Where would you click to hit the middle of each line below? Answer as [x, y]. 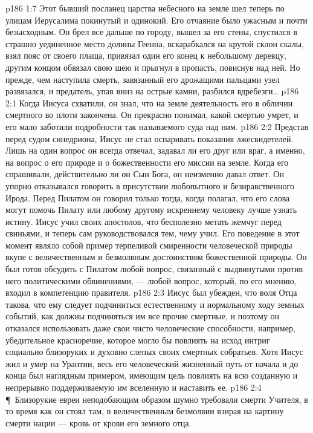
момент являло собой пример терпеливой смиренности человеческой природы [149, 245]
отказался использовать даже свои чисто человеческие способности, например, [150, 328]
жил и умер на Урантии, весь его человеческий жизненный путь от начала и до [152, 363]
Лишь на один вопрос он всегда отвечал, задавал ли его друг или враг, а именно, [155, 150]
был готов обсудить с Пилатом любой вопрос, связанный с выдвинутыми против [154, 269]
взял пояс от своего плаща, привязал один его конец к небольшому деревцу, [146, 55]
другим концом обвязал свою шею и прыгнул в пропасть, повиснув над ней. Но [153, 67]
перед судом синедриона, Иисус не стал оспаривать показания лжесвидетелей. [150, 138]
